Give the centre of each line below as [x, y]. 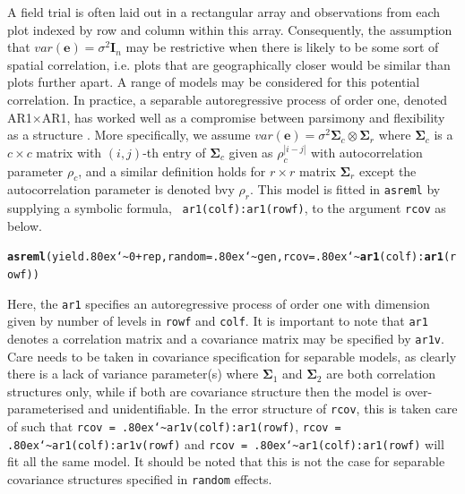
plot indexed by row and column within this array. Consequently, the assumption [230, 29]
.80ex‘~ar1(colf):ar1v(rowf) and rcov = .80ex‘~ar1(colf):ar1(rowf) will [226, 443]
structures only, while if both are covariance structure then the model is [204, 391]
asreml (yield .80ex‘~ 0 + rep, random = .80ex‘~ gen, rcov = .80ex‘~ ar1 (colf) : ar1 [225, 257]
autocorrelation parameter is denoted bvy [121, 189]
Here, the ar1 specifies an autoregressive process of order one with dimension [219, 303]
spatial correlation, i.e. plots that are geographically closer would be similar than [229, 64]
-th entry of [174, 152]
